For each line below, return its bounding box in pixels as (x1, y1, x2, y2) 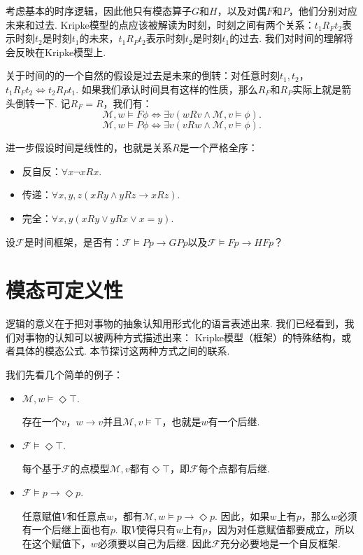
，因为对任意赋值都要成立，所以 (207, 522, 355, 537)
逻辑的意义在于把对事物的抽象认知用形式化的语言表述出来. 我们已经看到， (6, 316, 345, 331)
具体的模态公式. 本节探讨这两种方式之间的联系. (15, 343, 230, 358)
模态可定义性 (6, 275, 124, 304)
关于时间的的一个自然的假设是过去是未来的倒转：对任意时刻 (6, 68, 280, 83)
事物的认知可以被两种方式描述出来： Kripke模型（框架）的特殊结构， (24, 329, 341, 344)
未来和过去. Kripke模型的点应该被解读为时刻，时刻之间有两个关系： (6, 17, 315, 32)
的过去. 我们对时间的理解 (229, 31, 343, 46)
